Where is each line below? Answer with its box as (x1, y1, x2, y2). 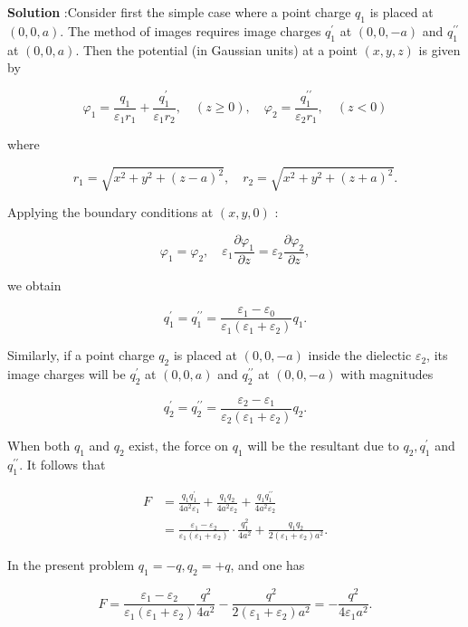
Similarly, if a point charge (7, 346, 155, 365)
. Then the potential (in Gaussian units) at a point (75, 40, 358, 59)
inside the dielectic (308, 346, 412, 365)
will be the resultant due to (247, 436, 399, 455)
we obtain (7, 275, 62, 294)
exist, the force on (129, 436, 229, 455)
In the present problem (7, 556, 135, 575)
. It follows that (19, 454, 106, 473)
